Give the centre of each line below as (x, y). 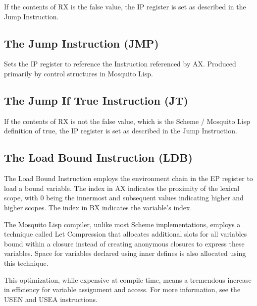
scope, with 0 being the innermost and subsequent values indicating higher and (124, 198)
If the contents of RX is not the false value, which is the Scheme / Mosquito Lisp (127, 121)
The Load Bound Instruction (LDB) (98, 157)
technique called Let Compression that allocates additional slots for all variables (126, 234)
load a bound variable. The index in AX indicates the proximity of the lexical (122, 188)
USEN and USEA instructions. (51, 299)
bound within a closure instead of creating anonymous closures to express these (124, 243)
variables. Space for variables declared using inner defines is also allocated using (125, 253)
